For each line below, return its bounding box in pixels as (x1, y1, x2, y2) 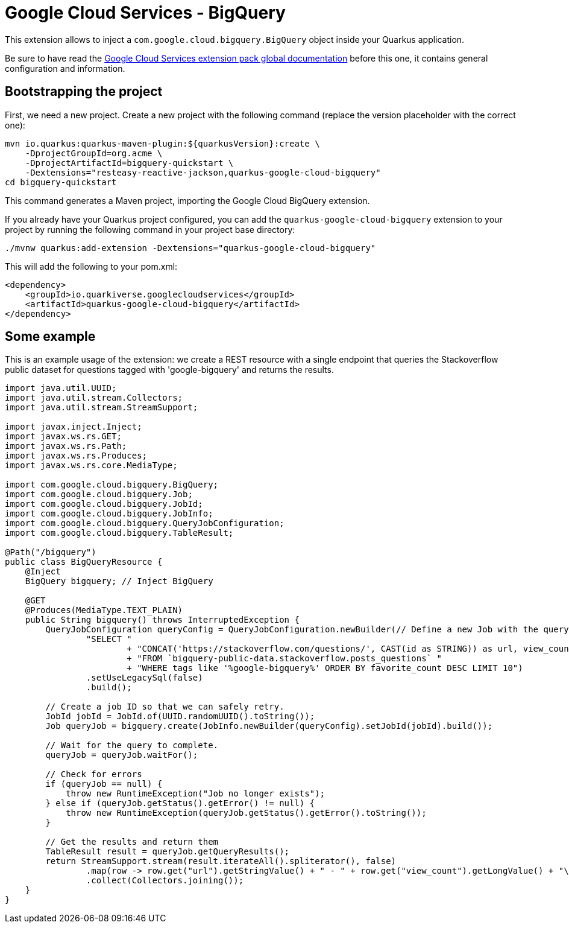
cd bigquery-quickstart (5, 177, 117, 187)
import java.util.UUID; (5, 383, 117, 393)
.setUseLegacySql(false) (86, 673, 203, 683)
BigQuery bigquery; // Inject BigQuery (25, 576, 213, 586)
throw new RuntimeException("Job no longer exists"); (66, 789, 325, 799)
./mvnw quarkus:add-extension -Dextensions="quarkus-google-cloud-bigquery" (5, 243, 376, 253)
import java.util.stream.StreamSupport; (5, 402, 198, 413)
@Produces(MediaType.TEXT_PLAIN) (25, 605, 183, 615)
